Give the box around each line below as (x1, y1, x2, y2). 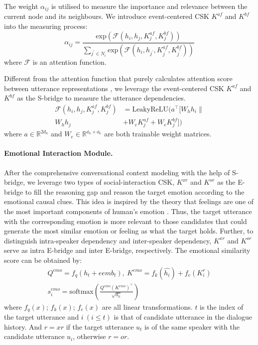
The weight (4, 1, 38, 11)
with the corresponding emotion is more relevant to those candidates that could (4, 216, 247, 226)
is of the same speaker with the (144, 321, 240, 332)
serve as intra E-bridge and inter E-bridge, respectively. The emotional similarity (4, 245, 251, 255)
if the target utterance (66, 321, 134, 332)
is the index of (200, 301, 244, 312)
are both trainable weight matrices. (104, 128, 212, 139)
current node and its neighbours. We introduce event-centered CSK (4, 11, 209, 21)
